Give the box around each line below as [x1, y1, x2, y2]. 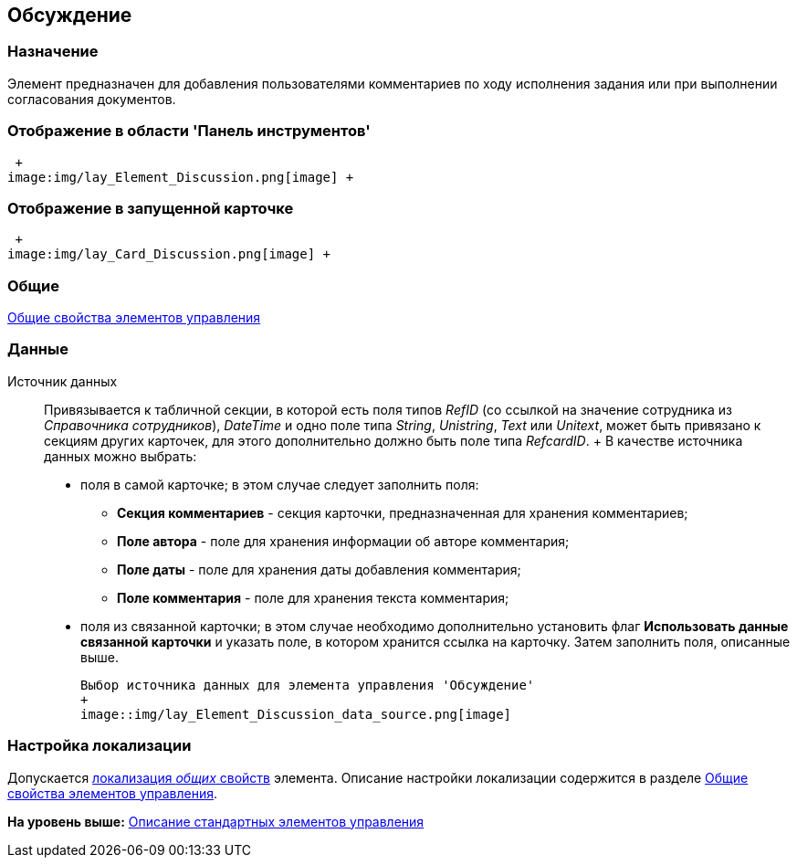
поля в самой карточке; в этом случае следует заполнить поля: [80, 476, 479, 492]
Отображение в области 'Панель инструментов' [7, 121, 371, 141]
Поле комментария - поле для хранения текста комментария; [117, 589, 509, 606]
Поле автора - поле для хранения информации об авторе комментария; [117, 533, 570, 549]
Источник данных [7, 373, 118, 389]
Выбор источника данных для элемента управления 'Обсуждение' [80, 677, 535, 692]
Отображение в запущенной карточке [7, 198, 294, 217]
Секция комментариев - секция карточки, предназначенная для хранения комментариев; [117, 504, 688, 521]
